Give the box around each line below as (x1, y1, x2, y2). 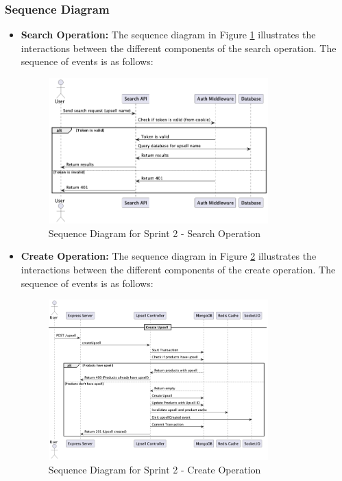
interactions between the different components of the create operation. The (21, 262, 336, 276)
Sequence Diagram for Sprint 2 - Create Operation (48, 462, 261, 476)
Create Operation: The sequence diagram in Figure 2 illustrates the (21, 249, 317, 263)
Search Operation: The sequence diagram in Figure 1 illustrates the (21, 27, 316, 42)
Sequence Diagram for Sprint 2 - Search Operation (48, 225, 260, 240)
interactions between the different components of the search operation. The (21, 40, 337, 55)
